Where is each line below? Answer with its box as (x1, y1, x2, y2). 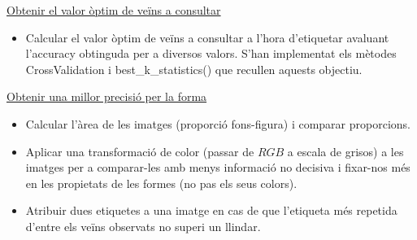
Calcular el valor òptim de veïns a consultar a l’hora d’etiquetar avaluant (25, 28, 389, 46)
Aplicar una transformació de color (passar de (25, 142, 254, 159)
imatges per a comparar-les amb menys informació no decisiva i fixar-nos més (25, 159, 410, 176)
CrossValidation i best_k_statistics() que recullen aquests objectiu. (25, 60, 363, 77)
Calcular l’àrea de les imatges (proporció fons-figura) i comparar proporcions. (25, 115, 410, 132)
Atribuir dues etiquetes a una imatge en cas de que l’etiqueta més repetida (25, 202, 397, 219)
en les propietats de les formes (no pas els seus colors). (25, 174, 298, 191)
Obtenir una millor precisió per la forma (7, 88, 207, 105)
